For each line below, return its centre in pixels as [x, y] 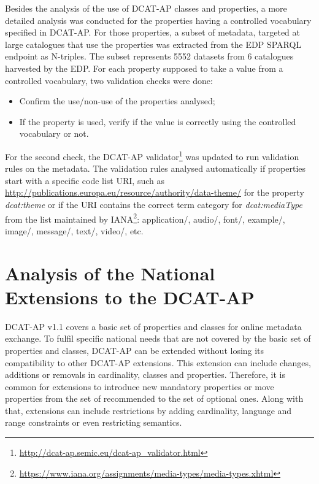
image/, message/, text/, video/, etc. [74, 230]
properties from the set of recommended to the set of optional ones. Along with [154, 398]
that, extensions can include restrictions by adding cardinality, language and [148, 410]
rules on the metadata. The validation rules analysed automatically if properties [156, 168]
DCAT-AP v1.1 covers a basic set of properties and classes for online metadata [153, 326]
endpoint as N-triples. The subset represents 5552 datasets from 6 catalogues [149, 56]
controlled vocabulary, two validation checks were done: [109, 80]
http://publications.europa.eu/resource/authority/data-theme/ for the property [155, 192]
